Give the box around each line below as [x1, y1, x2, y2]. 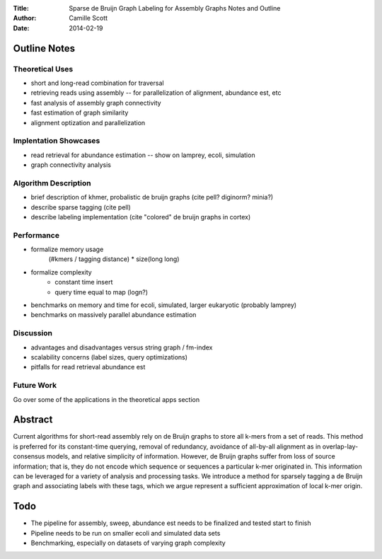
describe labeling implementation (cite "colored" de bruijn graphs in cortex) [30, 212, 251, 221]
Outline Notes [13, 42, 76, 54]
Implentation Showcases [13, 136, 100, 146]
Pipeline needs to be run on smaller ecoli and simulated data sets [30, 529, 221, 537]
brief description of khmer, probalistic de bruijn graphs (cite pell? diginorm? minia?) [30, 193, 274, 202]
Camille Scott [69, 14, 108, 23]
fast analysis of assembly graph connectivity [30, 98, 162, 107]
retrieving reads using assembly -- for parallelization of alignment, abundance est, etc [30, 88, 282, 97]
